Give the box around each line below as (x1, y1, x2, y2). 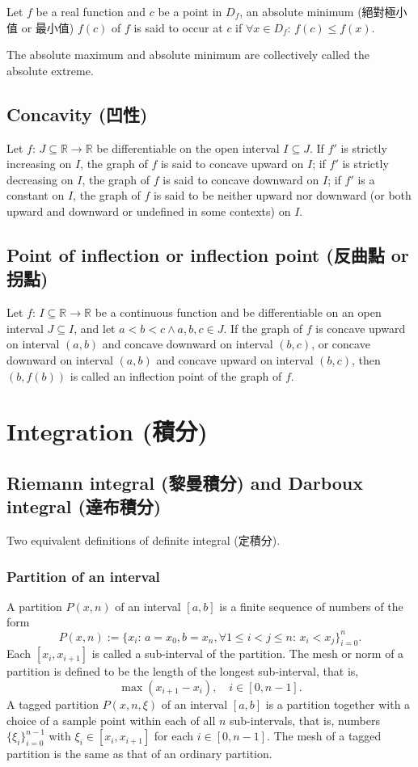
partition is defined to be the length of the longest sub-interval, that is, (6, 663, 359, 680)
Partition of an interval (6, 566, 160, 586)
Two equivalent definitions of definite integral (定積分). (6, 532, 281, 549)
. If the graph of (223, 319, 303, 336)
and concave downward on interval (102, 335, 273, 352)
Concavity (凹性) (6, 101, 148, 126)
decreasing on (6, 171, 74, 188)
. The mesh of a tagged (267, 727, 382, 744)
